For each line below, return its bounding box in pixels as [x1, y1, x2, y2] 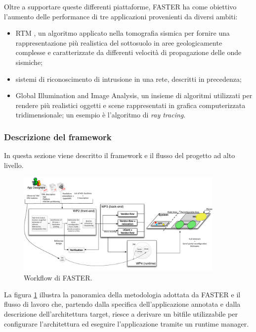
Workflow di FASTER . [24, 273, 92, 283]
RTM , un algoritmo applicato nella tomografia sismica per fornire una [15, 28, 230, 38]
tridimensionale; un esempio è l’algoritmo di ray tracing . [15, 110, 186, 120]
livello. [4, 160, 24, 170]
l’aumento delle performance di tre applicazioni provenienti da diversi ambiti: [4, 11, 238, 21]
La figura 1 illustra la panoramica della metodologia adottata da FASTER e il [4, 289, 241, 299]
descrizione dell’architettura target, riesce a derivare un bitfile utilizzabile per [4, 309, 238, 319]
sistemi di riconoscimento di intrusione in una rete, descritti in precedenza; [15, 73, 242, 84]
